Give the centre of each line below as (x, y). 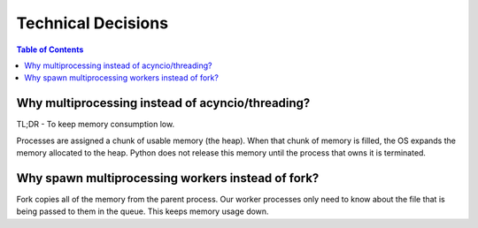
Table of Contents (50, 49)
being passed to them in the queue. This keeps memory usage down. (143, 211)
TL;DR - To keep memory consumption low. (96, 125)
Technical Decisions (92, 23)
